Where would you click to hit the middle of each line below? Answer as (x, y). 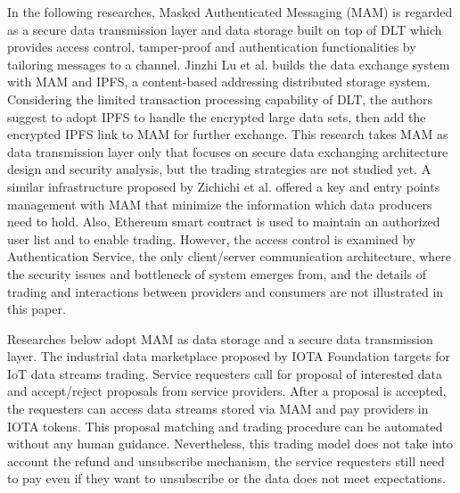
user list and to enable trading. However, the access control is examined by (212, 238)
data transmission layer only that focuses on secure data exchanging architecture (228, 151)
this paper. (37, 309)
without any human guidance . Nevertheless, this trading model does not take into (230, 444)
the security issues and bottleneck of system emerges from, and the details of (217, 273)
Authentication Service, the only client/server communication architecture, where (230, 256)
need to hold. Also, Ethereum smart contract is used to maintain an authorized (224, 222)
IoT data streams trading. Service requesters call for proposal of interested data (225, 373)
